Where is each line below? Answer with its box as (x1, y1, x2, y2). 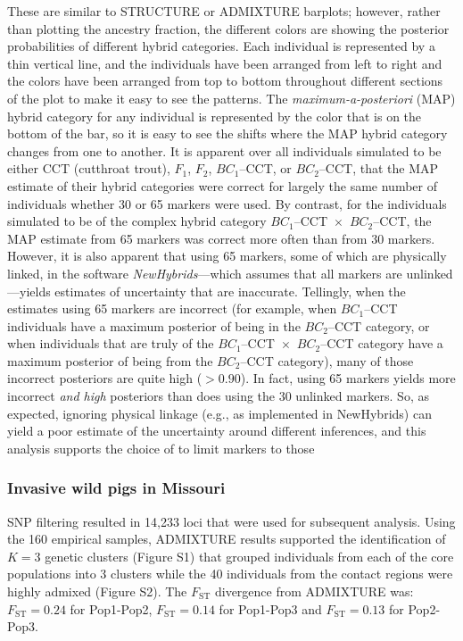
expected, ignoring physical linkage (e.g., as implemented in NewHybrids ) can (7, 404, 432, 422)
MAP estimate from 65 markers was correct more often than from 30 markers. (7, 229, 435, 247)
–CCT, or (239, 159, 292, 178)
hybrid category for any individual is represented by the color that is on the (7, 106, 422, 125)
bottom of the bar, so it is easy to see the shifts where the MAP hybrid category (7, 124, 448, 143)
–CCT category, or (327, 316, 430, 335)
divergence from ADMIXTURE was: (214, 582, 414, 601)
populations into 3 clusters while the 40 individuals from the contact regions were (7, 564, 453, 583)
